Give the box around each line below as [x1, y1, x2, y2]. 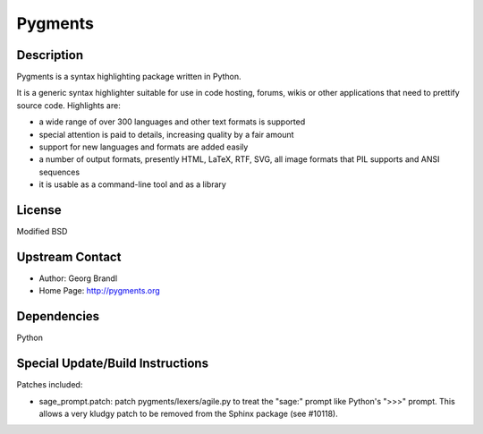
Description [16, 47, 84, 63]
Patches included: [16, 379, 83, 390]
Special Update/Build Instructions [16, 356, 209, 371]
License [16, 202, 62, 217]
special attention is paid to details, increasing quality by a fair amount [38, 129, 294, 140]
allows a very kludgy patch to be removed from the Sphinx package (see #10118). [38, 408, 339, 419]
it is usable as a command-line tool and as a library [38, 179, 227, 190]
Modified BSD [16, 226, 68, 237]
